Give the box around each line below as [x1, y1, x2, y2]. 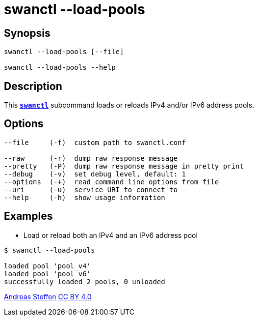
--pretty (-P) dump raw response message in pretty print [4, 162, 244, 170]
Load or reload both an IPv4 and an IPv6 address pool [24, 231, 198, 239]
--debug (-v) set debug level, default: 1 [4, 170, 186, 178]
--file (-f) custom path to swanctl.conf [4, 138, 186, 146]
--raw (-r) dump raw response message [4, 154, 178, 162]
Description [4, 80, 62, 92]
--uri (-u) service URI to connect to [4, 185, 178, 194]
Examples [4, 210, 53, 223]
